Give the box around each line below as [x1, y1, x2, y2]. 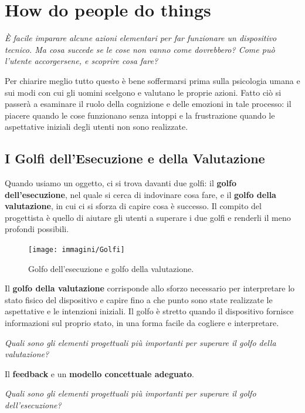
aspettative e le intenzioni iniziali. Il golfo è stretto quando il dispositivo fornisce [5, 305, 294, 317]
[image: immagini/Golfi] [28, 246, 125, 254]
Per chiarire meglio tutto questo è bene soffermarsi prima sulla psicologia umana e [5, 74, 300, 86]
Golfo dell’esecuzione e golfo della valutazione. [28, 262, 194, 274]
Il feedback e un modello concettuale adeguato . [5, 367, 194, 380]
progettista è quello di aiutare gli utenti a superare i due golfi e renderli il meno [5, 211, 291, 223]
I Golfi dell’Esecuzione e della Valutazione [5, 149, 265, 167]
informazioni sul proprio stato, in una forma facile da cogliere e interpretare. [5, 317, 279, 329]
